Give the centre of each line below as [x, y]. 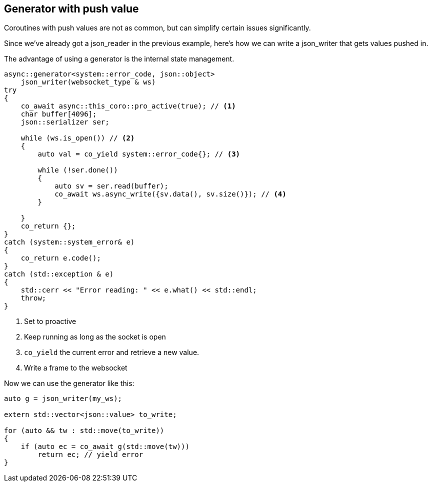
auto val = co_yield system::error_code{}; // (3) [139, 154]
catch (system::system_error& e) [69, 242]
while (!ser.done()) [78, 170]
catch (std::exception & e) [59, 274]
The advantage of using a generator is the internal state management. [119, 59]
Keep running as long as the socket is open [95, 337]
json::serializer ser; [65, 122]
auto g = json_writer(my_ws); [63, 399]
